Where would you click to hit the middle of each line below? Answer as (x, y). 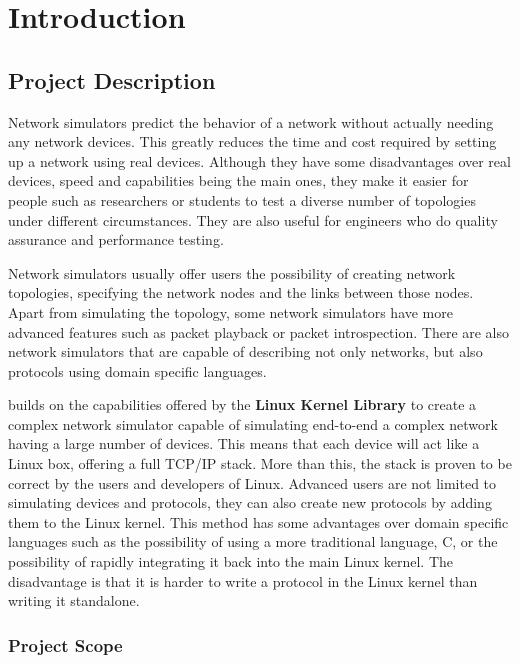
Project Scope (65, 644)
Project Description (112, 79)
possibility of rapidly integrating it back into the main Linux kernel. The (231, 561)
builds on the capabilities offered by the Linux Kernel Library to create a (242, 404)
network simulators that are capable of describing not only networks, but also (245, 351)
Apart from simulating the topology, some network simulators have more (230, 311)
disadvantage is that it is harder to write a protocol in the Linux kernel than (243, 580)
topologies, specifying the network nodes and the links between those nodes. (241, 292)
